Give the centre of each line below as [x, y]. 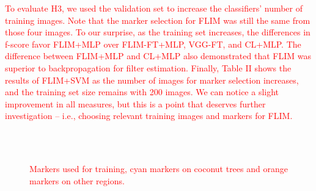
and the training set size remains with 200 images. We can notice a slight [142, 92]
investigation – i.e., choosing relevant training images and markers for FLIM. [149, 116]
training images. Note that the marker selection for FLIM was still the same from [158, 20]
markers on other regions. [77, 180]
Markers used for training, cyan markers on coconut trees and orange [159, 169]
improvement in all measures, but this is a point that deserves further [135, 103]
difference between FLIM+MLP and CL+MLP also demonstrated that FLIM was [158, 56]
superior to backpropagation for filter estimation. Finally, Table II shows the [148, 67]
